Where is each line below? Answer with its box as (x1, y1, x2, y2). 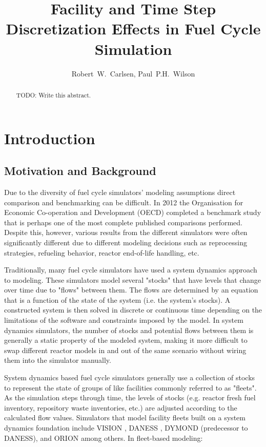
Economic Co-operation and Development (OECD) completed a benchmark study (4, 207, 261, 218)
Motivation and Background (4, 163, 156, 179)
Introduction (4, 127, 95, 148)
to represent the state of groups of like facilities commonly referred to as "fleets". (4, 382, 257, 393)
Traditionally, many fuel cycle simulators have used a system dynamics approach (4, 264, 257, 275)
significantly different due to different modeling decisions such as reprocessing (4, 237, 247, 247)
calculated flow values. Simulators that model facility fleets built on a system (4, 412, 245, 423)
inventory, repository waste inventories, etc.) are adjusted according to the (4, 402, 237, 413)
